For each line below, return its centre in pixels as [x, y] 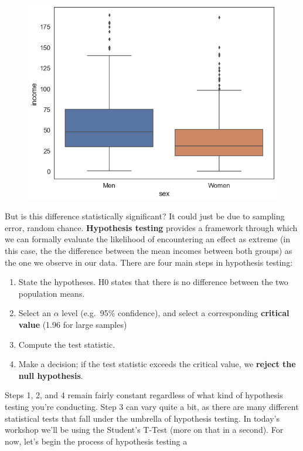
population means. [52, 293]
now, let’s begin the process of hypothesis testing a [96, 441]
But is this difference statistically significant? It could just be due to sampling [145, 216]
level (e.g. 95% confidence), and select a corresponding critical [176, 313]
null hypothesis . [51, 375]
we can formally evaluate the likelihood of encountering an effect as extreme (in [148, 239]
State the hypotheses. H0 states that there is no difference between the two [153, 282]
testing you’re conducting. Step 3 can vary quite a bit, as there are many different [152, 406]
